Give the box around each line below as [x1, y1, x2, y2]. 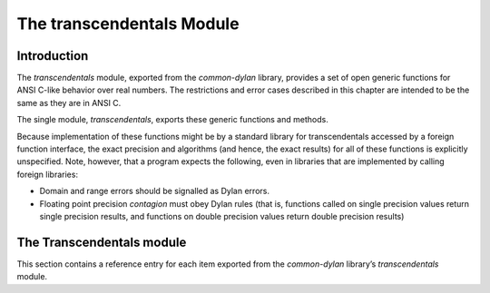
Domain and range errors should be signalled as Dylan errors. [39, 186, 269, 197]
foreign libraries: [16, 169, 79, 180]
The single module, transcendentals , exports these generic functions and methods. [16, 114, 328, 125]
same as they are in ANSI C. [16, 97, 122, 108]
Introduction [16, 48, 89, 63]
